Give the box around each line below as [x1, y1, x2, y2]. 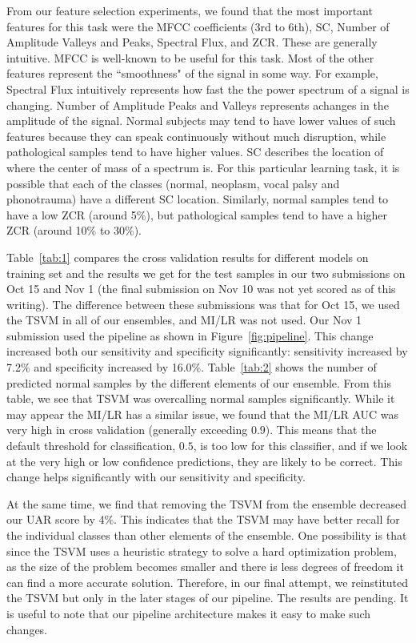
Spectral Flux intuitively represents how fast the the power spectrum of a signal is [6, 80, 410, 97]
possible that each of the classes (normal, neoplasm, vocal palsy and [6, 175, 340, 191]
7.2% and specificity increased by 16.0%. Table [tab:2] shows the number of [6, 359, 377, 376]
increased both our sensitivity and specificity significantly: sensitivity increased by [6, 343, 408, 360]
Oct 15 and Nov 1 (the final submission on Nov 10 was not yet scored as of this [6, 280, 396, 297]
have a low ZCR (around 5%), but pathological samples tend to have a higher [6, 206, 388, 223]
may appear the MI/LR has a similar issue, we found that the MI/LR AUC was [6, 405, 399, 422]
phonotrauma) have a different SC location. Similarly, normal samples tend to [6, 191, 389, 207]
